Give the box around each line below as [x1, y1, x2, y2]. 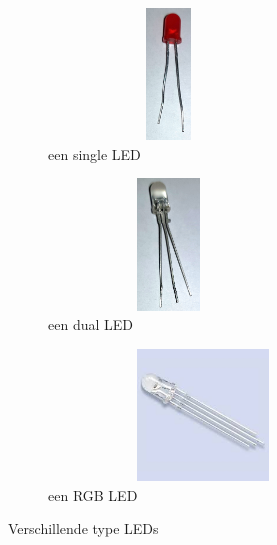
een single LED [48, 143, 141, 164]
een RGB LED [48, 484, 138, 505]
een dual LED [48, 314, 133, 335]
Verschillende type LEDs [8, 518, 159, 539]
